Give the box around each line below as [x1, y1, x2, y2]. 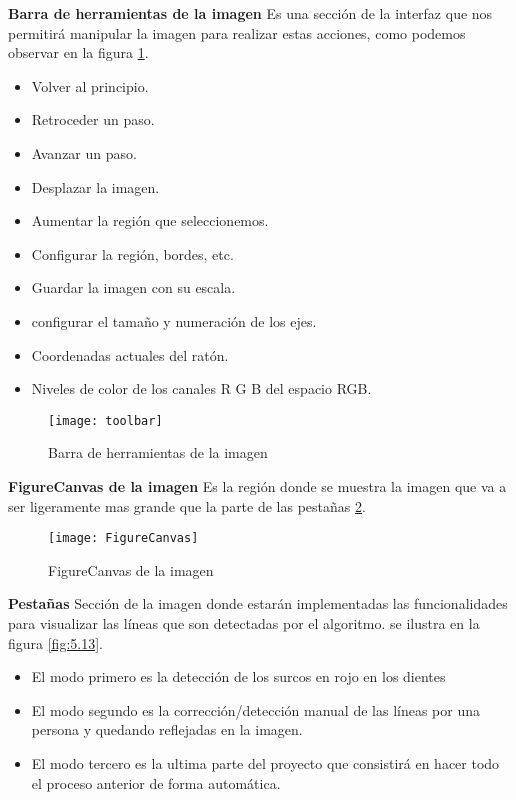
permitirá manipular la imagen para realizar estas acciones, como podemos [8, 22, 466, 43]
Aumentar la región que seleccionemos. [31, 210, 269, 231]
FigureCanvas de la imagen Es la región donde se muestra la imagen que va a [8, 475, 507, 496]
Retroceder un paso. [31, 109, 155, 130]
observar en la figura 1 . [8, 42, 149, 63]
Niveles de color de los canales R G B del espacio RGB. [31, 378, 372, 399]
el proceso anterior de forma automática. [31, 772, 281, 793]
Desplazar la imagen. [31, 176, 160, 197]
